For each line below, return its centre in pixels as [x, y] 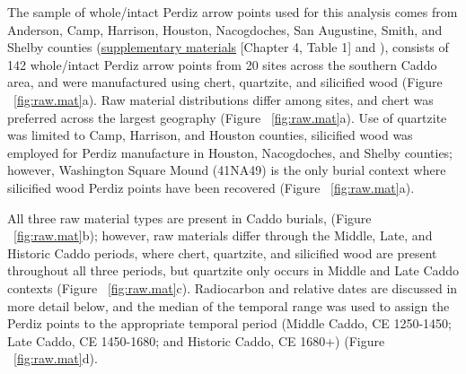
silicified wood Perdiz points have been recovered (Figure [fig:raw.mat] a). [211, 187]
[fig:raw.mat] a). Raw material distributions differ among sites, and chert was [224, 99]
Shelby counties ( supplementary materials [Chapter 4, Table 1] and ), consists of [228, 47]
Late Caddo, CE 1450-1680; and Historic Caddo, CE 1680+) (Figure [196, 340]
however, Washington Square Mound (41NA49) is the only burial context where [227, 170]
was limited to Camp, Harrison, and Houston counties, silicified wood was [210, 135]
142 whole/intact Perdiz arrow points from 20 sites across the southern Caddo [222, 64]
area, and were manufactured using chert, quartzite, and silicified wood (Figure [225, 82]
